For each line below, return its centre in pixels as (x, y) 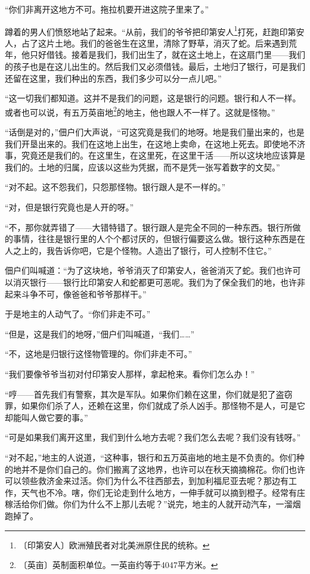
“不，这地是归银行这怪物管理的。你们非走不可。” (99, 354)
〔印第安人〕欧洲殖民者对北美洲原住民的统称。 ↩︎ (114, 544)
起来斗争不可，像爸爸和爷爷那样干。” (76, 294)
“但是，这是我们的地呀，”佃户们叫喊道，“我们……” (100, 333)
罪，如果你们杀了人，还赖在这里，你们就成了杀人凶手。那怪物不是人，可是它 (155, 406)
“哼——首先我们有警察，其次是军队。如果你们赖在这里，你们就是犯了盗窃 (149, 394)
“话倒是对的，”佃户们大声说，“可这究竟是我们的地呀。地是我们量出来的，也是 (155, 132)
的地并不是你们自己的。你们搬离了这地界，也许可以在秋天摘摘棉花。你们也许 (155, 469)
